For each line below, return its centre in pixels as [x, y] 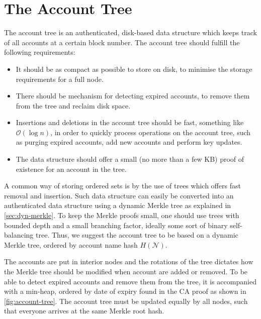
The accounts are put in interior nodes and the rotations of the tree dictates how [129, 261]
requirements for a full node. [60, 79]
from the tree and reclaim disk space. [73, 105]
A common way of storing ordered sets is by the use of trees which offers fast [122, 186]
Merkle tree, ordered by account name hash [71, 244]
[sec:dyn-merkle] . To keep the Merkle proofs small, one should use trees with [122, 215]
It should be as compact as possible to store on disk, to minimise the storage [134, 69]
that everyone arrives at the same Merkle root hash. [84, 311]
